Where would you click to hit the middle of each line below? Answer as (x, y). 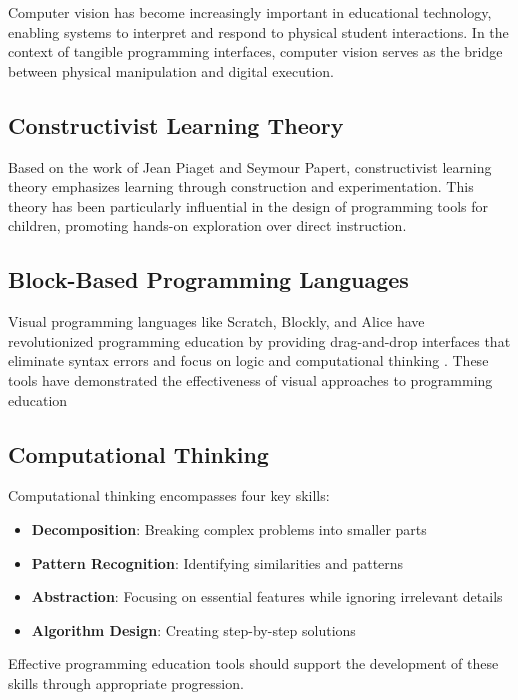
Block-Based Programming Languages (208, 279)
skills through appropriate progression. (126, 682)
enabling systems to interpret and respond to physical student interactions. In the (258, 31)
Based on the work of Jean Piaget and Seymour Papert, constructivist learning (250, 166)
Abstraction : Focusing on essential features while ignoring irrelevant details (267, 596)
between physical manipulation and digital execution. (171, 70)
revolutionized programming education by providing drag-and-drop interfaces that (259, 340)
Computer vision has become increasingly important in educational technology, (250, 12)
